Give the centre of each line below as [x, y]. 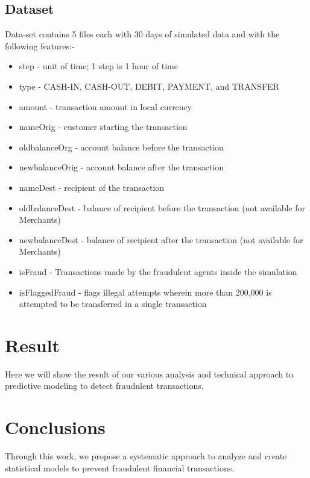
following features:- [40, 45]
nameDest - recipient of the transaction [92, 187]
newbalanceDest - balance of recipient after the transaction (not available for [161, 239]
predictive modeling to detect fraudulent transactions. [104, 386]
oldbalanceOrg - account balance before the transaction [121, 147]
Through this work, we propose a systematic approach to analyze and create [146, 456]
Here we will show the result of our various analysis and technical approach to [149, 374]
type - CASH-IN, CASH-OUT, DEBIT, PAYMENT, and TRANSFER [149, 86]
